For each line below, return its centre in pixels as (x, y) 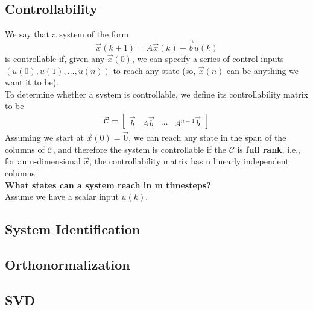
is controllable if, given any (55, 59)
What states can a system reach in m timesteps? (108, 184)
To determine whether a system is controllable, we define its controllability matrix (156, 94)
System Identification (73, 229)
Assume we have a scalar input (62, 197)
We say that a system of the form (67, 34)
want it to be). (32, 82)
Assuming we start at (44, 138)
